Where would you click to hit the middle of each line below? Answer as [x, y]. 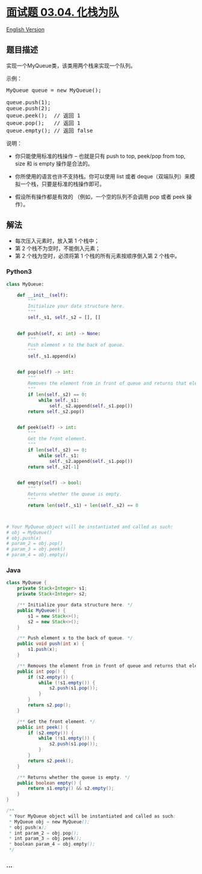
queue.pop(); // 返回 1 [43, 123]
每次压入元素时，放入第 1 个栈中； [57, 241]
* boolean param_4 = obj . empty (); [52, 844]
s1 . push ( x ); [43, 649]
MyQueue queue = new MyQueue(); [54, 90]
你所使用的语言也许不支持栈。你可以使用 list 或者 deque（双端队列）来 [103, 176]
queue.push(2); [29, 108]
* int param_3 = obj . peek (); [45, 838]
